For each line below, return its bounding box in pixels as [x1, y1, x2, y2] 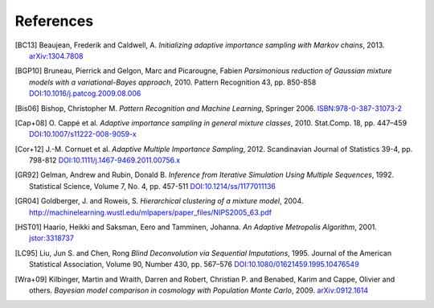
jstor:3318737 [29, 233, 74, 243]
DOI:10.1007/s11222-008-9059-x [29, 129, 137, 139]
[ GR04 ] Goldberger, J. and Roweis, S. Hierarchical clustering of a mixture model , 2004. [14, 196, 304, 206]
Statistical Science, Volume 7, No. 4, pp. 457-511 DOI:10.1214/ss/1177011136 [29, 181, 276, 191]
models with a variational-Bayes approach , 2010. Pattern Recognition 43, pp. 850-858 [29, 77, 317, 87]
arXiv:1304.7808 [29, 51, 84, 60]
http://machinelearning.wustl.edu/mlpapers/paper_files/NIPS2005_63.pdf [29, 207, 272, 217]
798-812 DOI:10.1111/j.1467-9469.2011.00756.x [29, 155, 181, 165]
